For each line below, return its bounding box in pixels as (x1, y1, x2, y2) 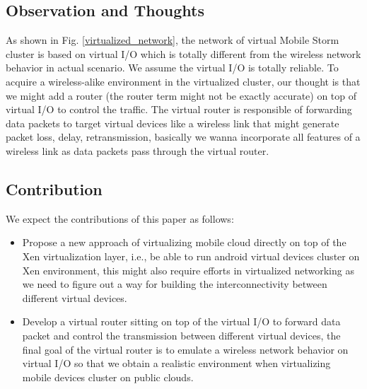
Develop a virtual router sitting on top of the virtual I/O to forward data (22, 314, 341, 329)
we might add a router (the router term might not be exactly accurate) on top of (6, 88, 357, 103)
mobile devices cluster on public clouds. (22, 369, 194, 384)
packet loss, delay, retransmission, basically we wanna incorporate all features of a (6, 129, 361, 144)
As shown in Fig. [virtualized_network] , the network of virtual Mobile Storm (6, 33, 339, 47)
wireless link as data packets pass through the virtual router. (6, 143, 269, 158)
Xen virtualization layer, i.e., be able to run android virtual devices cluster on (22, 248, 360, 263)
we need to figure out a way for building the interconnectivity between (22, 277, 327, 291)
